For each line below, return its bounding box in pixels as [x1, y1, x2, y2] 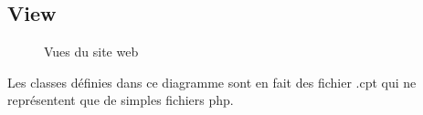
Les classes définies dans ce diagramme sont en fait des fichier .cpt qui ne [7, 72, 417, 91]
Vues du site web [44, 42, 139, 61]
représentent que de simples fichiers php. [7, 90, 234, 110]
